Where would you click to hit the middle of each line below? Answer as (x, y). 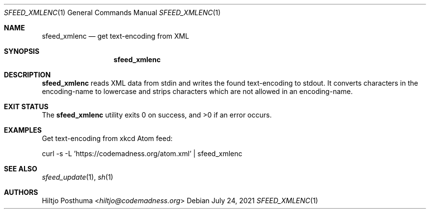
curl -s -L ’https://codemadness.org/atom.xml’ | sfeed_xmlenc (142, 154)
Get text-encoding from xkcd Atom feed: (107, 138)
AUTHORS (21, 192)
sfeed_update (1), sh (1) (78, 177)
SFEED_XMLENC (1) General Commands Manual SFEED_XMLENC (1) (112, 12)
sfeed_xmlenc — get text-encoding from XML (116, 36)
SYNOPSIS (22, 51)
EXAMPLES (23, 130)
